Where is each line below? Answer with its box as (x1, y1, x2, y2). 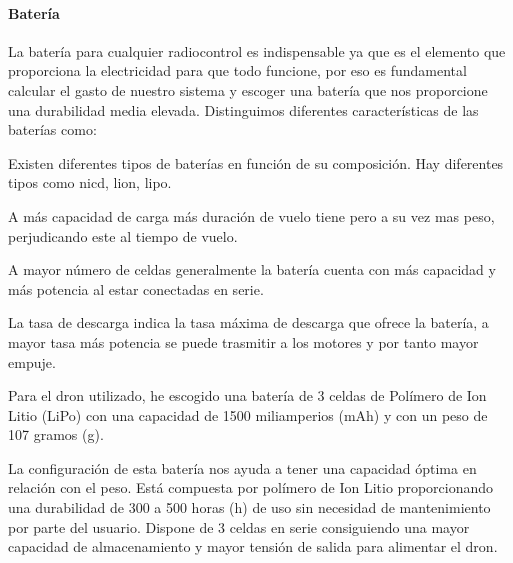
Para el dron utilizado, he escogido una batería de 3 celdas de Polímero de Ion (8, 385, 487, 406)
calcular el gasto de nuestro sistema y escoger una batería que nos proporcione (8, 79, 488, 100)
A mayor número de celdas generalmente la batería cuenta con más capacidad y (8, 259, 496, 280)
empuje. (8, 351, 56, 372)
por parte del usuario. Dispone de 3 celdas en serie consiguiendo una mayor (8, 516, 470, 537)
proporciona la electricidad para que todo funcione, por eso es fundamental (8, 60, 467, 81)
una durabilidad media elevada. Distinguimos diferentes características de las (8, 99, 479, 120)
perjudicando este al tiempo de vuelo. (8, 225, 238, 246)
